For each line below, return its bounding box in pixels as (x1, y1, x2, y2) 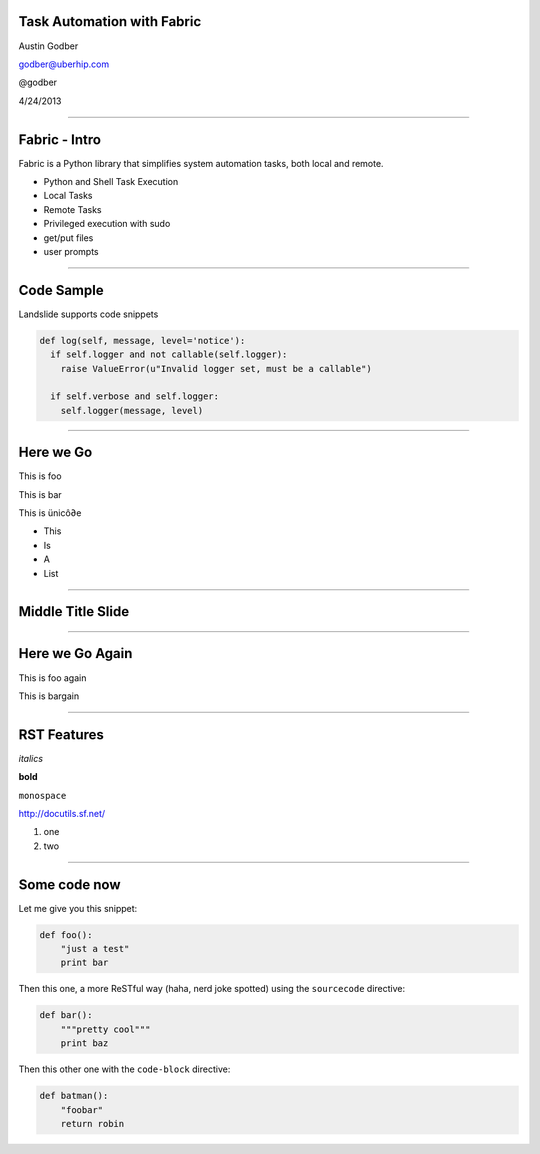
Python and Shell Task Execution (43, 175, 179, 187)
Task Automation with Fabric (18, 13, 202, 30)
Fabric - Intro (18, 131, 102, 148)
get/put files (43, 231, 94, 244)
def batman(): (39, 1090, 109, 1102)
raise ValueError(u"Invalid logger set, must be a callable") (60, 363, 372, 374)
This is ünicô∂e (18, 507, 82, 519)
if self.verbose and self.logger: (50, 391, 220, 402)
